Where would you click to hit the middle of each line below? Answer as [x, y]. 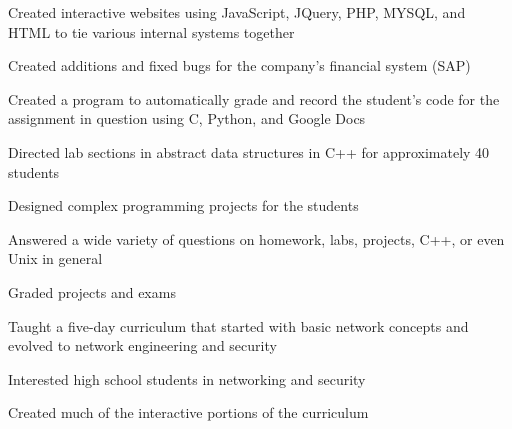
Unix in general [55, 258]
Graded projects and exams [92, 291]
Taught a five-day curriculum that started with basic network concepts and [238, 325]
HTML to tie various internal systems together [151, 31]
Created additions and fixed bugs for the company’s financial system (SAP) [239, 65]
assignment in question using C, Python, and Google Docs [187, 118]
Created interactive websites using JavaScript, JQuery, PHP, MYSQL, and [237, 12]
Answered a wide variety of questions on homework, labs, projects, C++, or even [256, 238]
